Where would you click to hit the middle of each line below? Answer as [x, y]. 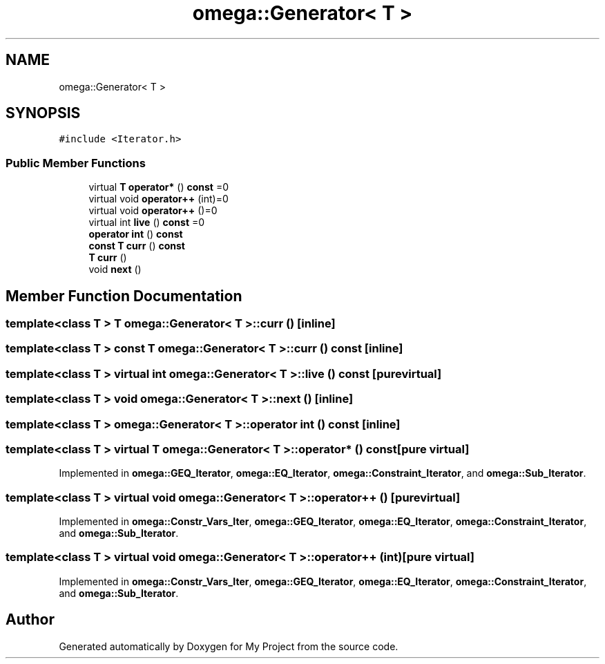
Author [30, 620]
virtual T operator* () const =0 [159, 187]
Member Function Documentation [124, 296]
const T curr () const [137, 246]
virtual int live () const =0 [147, 222]
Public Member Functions [76, 163]
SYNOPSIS [43, 113]
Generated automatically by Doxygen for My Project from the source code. [229, 646]
